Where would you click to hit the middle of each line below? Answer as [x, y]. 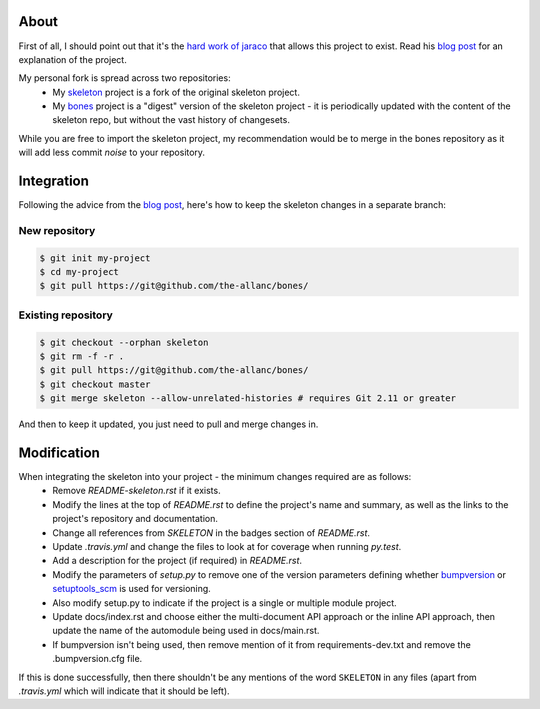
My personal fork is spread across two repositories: [124, 78]
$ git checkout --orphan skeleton [124, 342]
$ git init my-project [95, 258]
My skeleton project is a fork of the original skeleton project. [176, 92]
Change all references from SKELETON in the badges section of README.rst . [211, 532]
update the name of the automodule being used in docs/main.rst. [186, 631]
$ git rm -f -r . [82, 356]
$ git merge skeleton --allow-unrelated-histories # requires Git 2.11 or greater [248, 398]
